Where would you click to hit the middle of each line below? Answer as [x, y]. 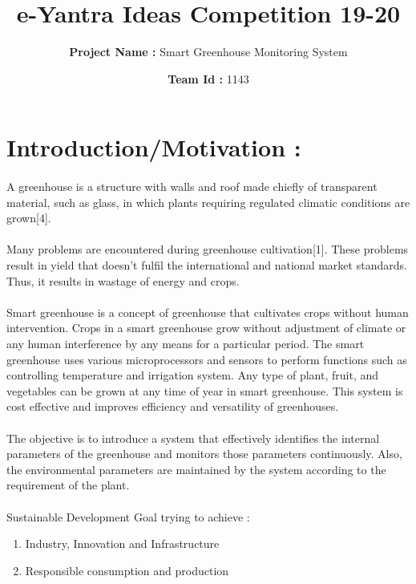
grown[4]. [29, 218]
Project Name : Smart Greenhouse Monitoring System [208, 52]
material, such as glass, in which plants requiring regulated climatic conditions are [208, 202]
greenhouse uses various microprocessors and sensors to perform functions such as [207, 359]
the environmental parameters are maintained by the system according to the [196, 469]
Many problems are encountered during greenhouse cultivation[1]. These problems [208, 249]
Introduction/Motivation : [154, 147]
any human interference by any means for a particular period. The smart [186, 344]
